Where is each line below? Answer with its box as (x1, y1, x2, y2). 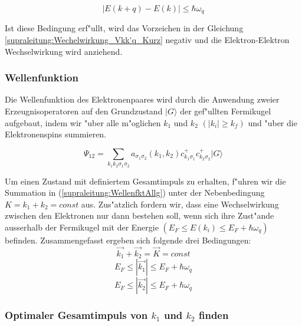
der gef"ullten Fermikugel (180, 105, 271, 117)
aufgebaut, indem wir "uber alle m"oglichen (5, 116, 161, 129)
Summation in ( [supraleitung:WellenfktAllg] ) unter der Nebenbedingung (5, 186, 265, 199)
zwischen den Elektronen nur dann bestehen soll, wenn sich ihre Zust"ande (5, 209, 274, 222)
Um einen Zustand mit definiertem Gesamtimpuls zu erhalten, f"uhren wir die (5, 174, 286, 187)
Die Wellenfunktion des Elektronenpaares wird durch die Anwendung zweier (5, 93, 280, 106)
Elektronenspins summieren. (5, 128, 107, 140)
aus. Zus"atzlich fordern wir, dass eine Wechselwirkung (81, 197, 279, 210)
